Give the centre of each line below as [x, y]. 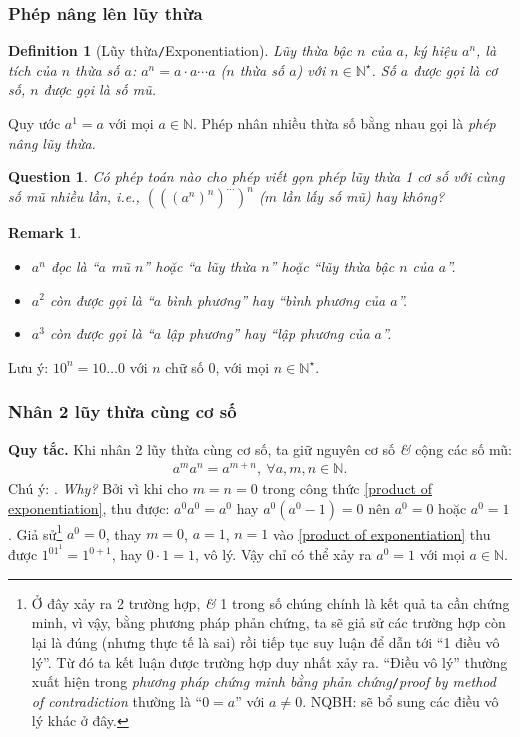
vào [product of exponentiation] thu [381, 533]
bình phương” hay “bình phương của [276, 299]
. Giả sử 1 [35, 532]
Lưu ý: [28, 366]
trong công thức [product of [347, 488]
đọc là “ [74, 265]
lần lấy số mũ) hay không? [363, 196]
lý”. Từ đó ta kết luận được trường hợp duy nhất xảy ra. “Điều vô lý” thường [269, 661]
